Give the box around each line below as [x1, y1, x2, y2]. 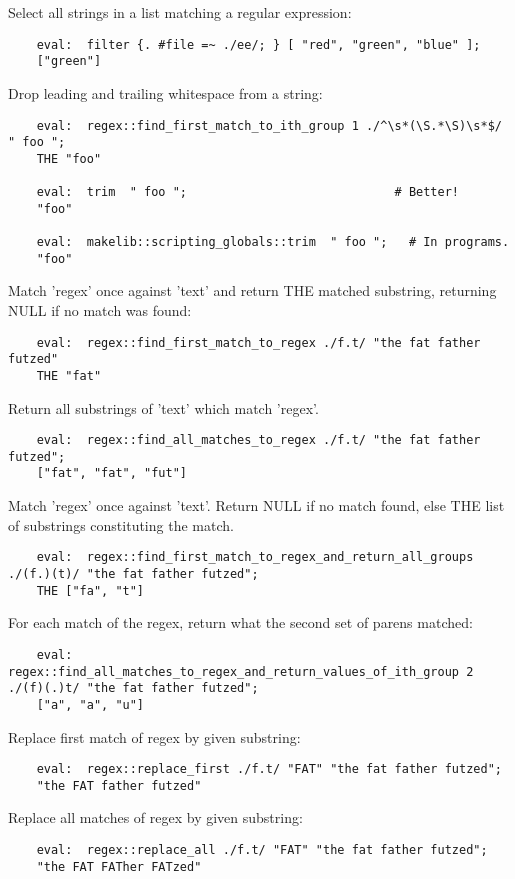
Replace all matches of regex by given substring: [8, 807, 303, 828]
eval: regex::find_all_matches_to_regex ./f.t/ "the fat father [36, 433, 481, 448]
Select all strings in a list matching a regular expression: [8, 2, 352, 22]
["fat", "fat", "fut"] [36, 466, 187, 481]
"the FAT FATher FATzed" [36, 859, 202, 874]
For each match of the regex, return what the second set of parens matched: [8, 612, 473, 633]
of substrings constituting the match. [8, 514, 234, 535]
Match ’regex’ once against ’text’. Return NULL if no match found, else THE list [8, 495, 505, 516]
